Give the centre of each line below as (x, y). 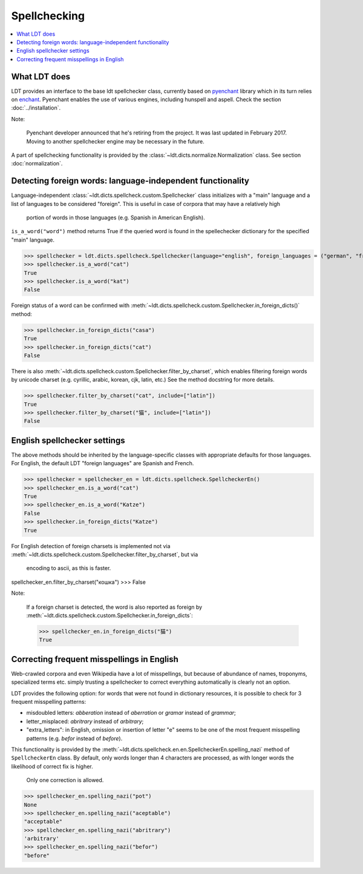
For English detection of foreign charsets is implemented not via (91, 546)
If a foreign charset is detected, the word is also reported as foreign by (114, 607)
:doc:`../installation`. (36, 108)
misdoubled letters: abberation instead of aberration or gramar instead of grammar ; (131, 713)
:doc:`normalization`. (37, 164)
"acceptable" (43, 822)
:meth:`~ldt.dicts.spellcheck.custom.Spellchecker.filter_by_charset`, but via (105, 555)
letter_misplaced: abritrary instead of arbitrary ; (85, 721)
